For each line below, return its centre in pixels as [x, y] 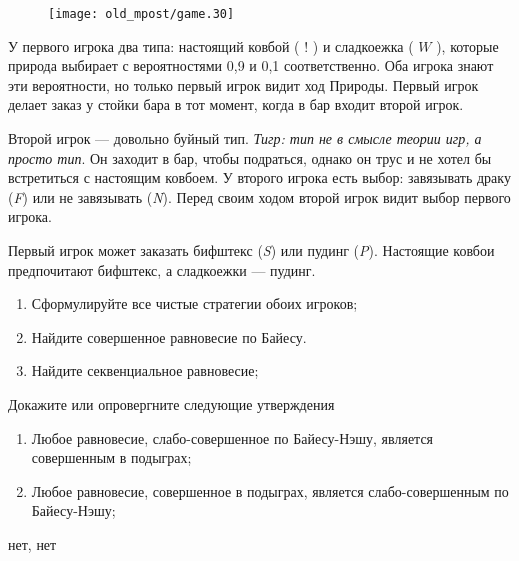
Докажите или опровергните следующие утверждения [171, 403]
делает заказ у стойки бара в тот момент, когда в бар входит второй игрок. [236, 104]
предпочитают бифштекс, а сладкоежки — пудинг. [162, 269]
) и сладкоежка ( [363, 45]
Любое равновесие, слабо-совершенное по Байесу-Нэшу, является [232, 437]
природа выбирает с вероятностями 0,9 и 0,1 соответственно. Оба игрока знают [251, 65]
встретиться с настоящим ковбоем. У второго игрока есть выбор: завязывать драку [259, 177]
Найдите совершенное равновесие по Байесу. [169, 336]
